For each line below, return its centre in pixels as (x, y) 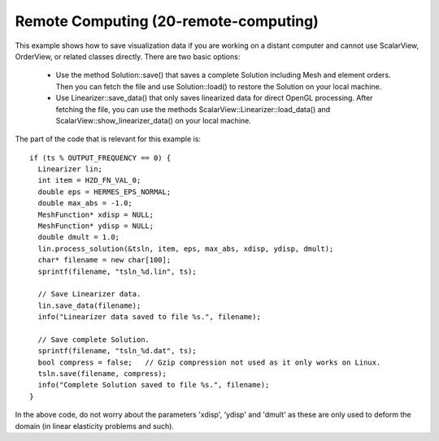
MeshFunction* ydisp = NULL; (96, 226)
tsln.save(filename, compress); (102, 374)
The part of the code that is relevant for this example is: (108, 139)
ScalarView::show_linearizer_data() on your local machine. (154, 120)
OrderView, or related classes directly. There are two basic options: (128, 56)
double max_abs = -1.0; (85, 203)
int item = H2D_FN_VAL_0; (89, 180)
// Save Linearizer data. (89, 294)
